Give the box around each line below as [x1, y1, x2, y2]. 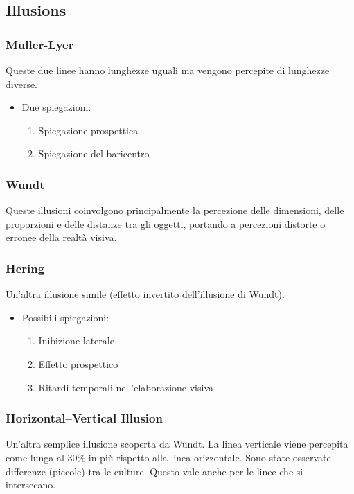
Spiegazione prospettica [38, 123, 139, 137]
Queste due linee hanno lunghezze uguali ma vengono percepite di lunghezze [6, 63, 330, 77]
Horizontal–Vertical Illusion [6, 409, 163, 427]
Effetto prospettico [38, 356, 118, 371]
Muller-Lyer [6, 35, 74, 53]
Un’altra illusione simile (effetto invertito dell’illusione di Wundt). [6, 287, 285, 301]
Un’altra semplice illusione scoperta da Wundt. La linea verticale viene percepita [6, 436, 348, 451]
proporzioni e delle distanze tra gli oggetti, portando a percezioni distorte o [6, 216, 326, 231]
